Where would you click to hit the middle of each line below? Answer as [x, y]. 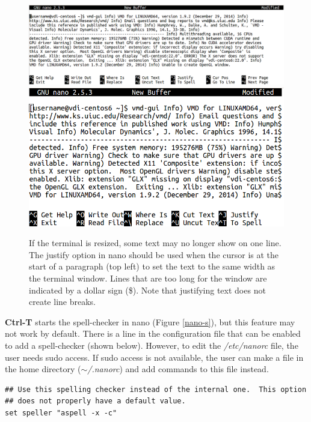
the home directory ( [43, 369]
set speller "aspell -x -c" [61, 413]
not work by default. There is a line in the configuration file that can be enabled [153, 333]
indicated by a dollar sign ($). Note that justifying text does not [147, 290]
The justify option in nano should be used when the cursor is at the [154, 254]
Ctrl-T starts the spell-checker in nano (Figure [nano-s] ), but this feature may [150, 321]
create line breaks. [62, 302]
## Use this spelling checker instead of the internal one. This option [156, 389]
